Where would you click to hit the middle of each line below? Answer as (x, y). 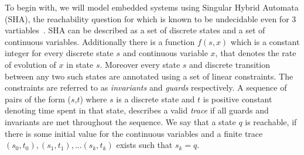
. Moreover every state (140, 64)
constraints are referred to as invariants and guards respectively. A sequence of (146, 87)
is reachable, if (271, 121)
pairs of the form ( (38, 99)
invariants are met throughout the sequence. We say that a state (120, 121)
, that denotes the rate (256, 53)
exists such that (144, 145)
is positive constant (238, 99)
